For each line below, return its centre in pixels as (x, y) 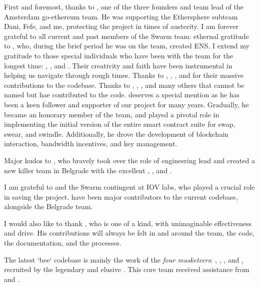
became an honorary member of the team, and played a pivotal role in (112, 114)
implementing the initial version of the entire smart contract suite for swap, (120, 124)
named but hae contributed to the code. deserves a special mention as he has (122, 95)
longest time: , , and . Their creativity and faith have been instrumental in (118, 65)
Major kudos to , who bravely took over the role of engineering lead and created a (129, 160)
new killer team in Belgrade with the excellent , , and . (88, 170)
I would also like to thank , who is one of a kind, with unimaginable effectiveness (128, 223)
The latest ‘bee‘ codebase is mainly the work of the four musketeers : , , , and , (124, 259)
